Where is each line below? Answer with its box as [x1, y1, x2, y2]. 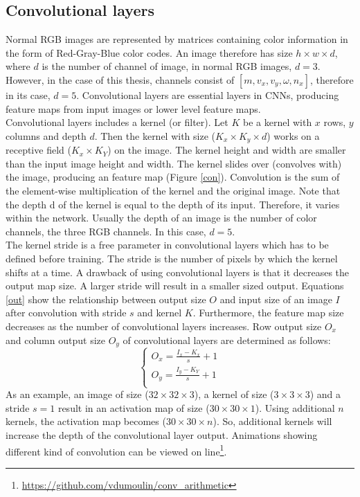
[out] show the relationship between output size [6, 291, 206, 306]
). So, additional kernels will [213, 414, 332, 428]
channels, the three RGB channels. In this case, [6, 224, 206, 238]
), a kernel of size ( [194, 387, 274, 401]
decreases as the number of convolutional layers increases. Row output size [6, 318, 322, 333]
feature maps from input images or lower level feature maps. [6, 101, 261, 116]
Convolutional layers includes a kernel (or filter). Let [6, 115, 228, 129]
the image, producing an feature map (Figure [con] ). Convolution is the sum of [6, 170, 340, 184]
